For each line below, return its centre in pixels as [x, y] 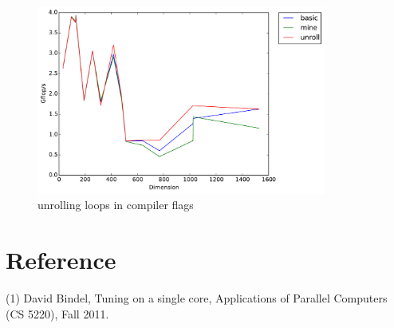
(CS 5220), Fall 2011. [57, 313]
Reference [61, 260]
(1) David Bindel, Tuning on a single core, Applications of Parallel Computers [197, 298]
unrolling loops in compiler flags [116, 205]
